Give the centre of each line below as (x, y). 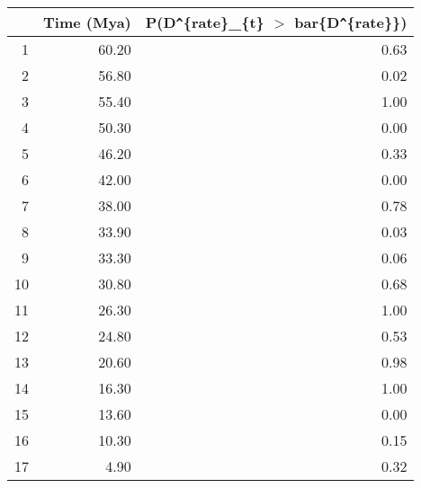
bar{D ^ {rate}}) (351, 22)
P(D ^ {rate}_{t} (205, 22)
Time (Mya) (87, 22)
